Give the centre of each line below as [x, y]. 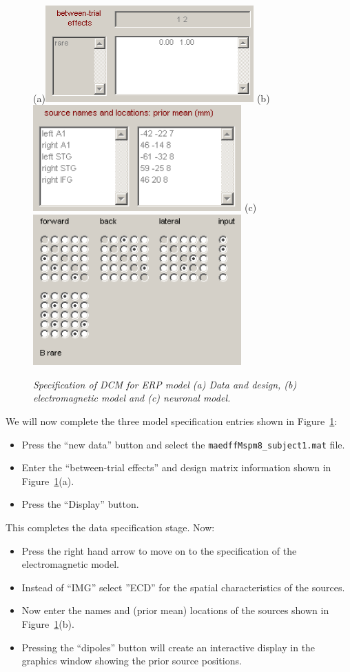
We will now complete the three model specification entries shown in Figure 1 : [172, 421]
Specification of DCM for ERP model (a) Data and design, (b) [165, 384]
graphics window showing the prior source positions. [132, 661]
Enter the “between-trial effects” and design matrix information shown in [176, 467]
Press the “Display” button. [80, 504]
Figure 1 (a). [48, 481]
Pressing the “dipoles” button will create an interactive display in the [168, 647]
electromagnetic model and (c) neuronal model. [132, 398]
